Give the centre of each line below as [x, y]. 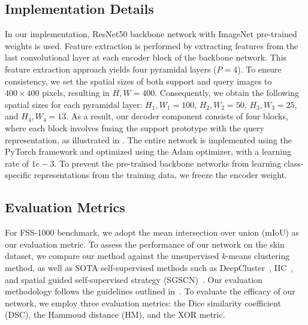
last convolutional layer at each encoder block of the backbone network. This [146, 57]
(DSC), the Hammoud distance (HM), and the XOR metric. [115, 315]
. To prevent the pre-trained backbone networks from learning [168, 163]
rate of [17, 163]
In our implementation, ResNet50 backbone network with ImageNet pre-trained [151, 34]
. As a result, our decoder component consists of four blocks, [177, 116]
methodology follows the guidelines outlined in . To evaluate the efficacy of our [150, 291]
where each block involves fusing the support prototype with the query [135, 127]
